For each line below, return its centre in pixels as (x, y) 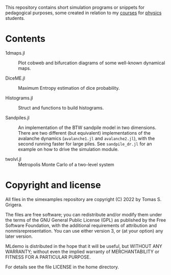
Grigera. (14, 205)
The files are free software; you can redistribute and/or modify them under (84, 214)
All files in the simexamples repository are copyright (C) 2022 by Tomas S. (83, 199)
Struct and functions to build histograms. (61, 108)
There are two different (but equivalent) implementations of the (84, 133)
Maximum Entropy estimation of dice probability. (69, 88)
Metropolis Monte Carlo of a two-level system (66, 164)
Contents (26, 39)
